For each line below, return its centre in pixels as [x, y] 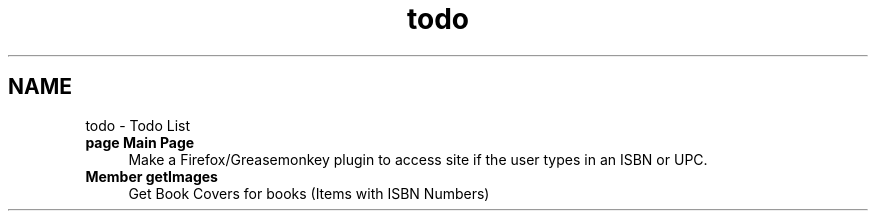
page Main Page [140, 142]
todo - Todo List [138, 125]
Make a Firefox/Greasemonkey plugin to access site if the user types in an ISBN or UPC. [418, 159]
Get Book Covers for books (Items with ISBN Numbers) [309, 193]
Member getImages [151, 176]
